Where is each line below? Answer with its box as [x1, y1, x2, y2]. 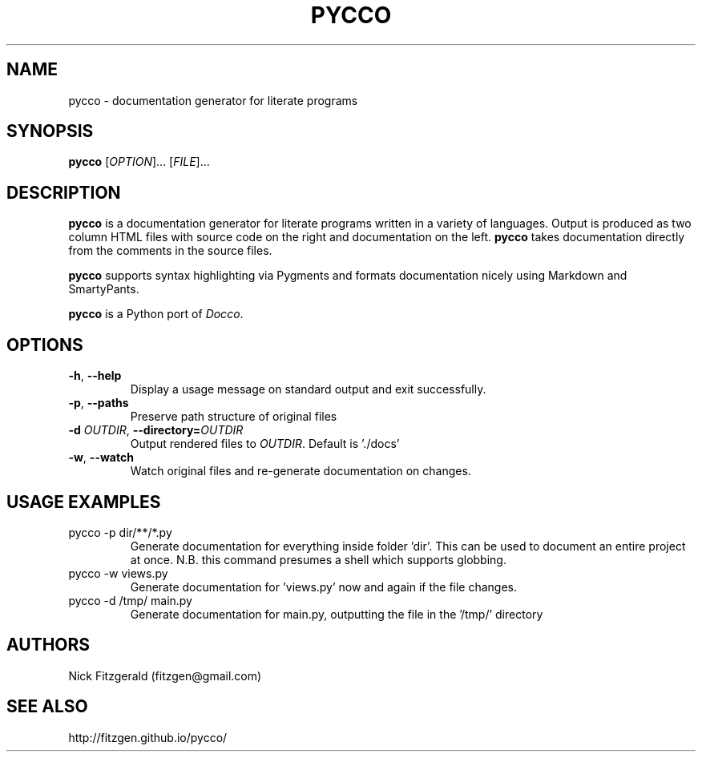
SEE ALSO [6, 696, 88, 717]
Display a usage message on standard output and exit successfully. [130, 382, 486, 397]
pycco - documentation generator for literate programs [68, 93, 358, 107]
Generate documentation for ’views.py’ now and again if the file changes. [130, 579, 518, 594]
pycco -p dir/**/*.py [68, 525, 172, 539]
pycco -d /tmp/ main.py [68, 593, 192, 607]
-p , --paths [68, 396, 129, 410]
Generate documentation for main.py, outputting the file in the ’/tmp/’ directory [130, 607, 543, 621]
